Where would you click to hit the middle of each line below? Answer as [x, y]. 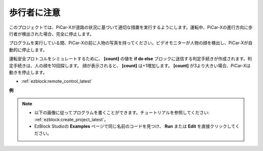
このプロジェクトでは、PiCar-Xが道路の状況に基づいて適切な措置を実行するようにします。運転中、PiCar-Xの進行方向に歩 [131, 27]
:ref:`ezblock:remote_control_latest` [57, 81]
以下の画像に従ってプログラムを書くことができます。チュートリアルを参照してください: [122, 113]
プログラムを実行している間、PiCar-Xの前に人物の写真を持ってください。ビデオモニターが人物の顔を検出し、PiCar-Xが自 [131, 43]
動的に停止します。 [28, 50]
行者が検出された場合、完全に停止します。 [52, 34]
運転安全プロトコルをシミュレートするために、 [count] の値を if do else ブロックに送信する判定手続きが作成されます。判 [131, 59]
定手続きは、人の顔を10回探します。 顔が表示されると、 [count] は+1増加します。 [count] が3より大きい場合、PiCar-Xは [130, 65]
